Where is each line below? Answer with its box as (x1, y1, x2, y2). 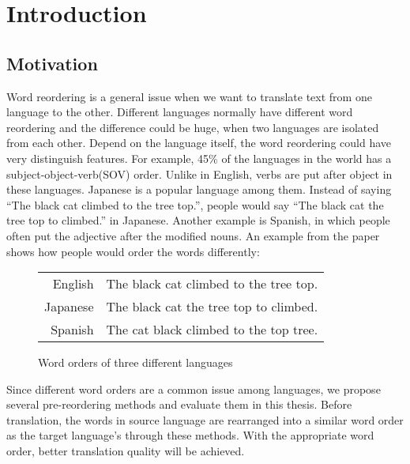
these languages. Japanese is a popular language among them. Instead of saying (6, 181, 392, 198)
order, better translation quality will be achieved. (6, 443, 245, 459)
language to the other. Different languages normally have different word (6, 104, 353, 120)
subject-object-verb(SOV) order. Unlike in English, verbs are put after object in (6, 165, 393, 182)
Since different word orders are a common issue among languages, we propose (6, 380, 381, 397)
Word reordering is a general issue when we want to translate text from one (6, 88, 372, 104)
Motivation (6, 51, 98, 75)
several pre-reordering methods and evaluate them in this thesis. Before (6, 396, 352, 413)
